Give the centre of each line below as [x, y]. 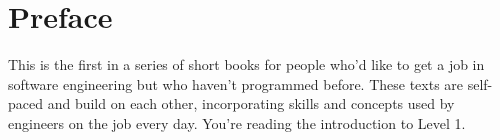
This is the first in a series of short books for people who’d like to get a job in [246, 64]
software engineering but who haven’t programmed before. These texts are [236, 83]
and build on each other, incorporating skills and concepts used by [251, 103]
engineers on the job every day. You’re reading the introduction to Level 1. [237, 122]
